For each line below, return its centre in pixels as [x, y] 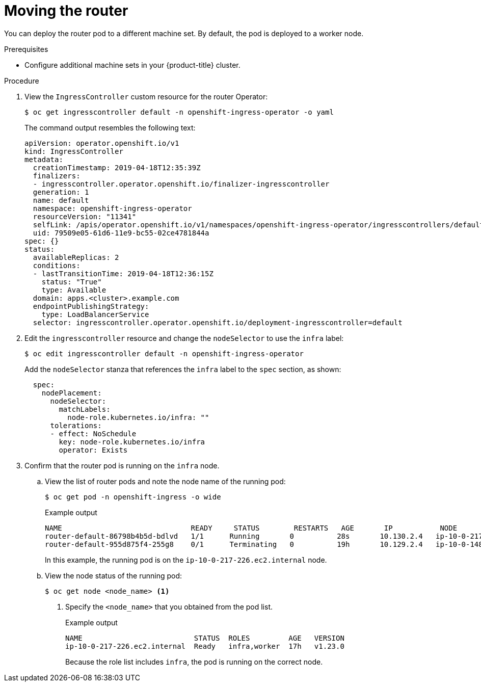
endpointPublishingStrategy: [91, 306]
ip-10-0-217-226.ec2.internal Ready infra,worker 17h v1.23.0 [205, 646]
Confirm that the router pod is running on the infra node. [122, 465]
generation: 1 [61, 192]
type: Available [74, 290]
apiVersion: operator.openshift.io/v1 [102, 143]
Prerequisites [26, 49]
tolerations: [76, 425]
